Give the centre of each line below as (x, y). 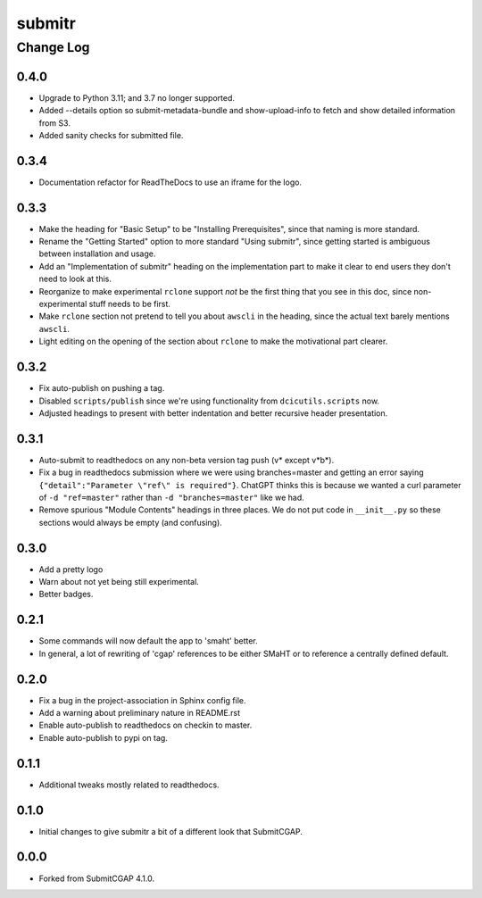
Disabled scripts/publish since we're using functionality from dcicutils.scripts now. (209, 401)
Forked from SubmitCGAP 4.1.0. (97, 878)
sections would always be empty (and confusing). (130, 522)
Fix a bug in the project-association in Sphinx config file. (142, 700)
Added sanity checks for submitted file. (111, 135)
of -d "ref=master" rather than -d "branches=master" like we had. (172, 497)
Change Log (53, 47)
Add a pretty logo (71, 569)
